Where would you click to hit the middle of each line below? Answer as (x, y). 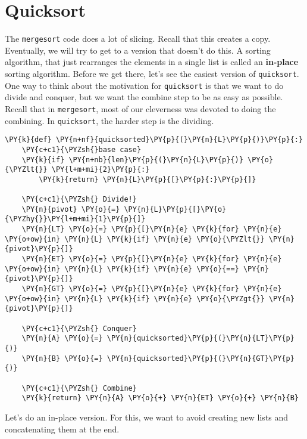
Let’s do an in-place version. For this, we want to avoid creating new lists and (147, 417)
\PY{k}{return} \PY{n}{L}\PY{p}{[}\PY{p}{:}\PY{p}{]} (148, 179)
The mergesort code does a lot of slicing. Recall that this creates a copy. (138, 38)
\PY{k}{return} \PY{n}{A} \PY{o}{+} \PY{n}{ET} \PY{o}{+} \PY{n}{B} (160, 398)
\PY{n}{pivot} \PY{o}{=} (71, 209)
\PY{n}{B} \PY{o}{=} (62, 358)
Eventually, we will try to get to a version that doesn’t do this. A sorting (138, 50)
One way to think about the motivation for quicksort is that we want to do (144, 85)
